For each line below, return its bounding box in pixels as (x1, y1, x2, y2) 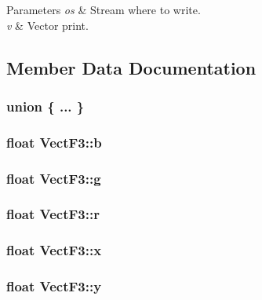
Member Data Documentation (6, 55, 257, 79)
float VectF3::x (6, 240, 102, 260)
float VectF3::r (6, 204, 100, 224)
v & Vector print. (6, 16, 89, 33)
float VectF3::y (6, 276, 102, 296)
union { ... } (6, 96, 85, 115)
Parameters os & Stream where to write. (6, 2, 201, 17)
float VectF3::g (6, 168, 101, 188)
